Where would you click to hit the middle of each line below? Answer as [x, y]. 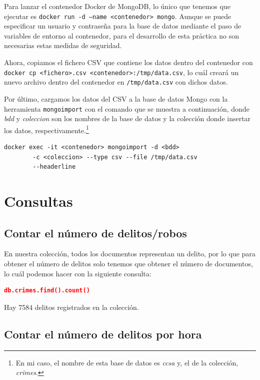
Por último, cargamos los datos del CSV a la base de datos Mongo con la [116, 98]
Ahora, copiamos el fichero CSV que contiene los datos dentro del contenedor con [128, 62]
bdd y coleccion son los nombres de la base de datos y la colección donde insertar [127, 118]
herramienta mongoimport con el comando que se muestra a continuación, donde [127, 108]
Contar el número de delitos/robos [95, 233]
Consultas [38, 201]
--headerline [54, 167]
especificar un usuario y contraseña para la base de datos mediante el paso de [123, 26]
